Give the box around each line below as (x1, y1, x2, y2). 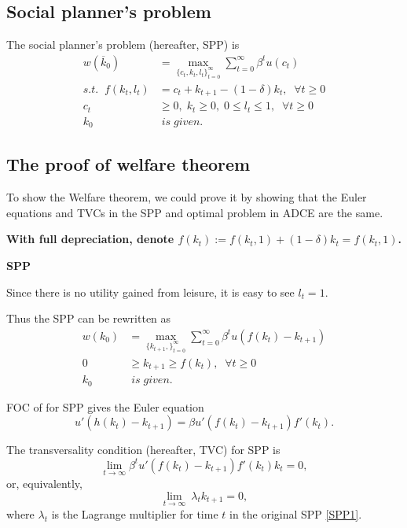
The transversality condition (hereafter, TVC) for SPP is (6, 441, 280, 458)
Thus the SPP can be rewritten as (6, 310, 171, 327)
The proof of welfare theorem (6, 152, 251, 176)
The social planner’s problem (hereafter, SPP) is (6, 36, 240, 53)
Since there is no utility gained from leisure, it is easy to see (6, 283, 295, 300)
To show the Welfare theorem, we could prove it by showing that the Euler (6, 189, 367, 205)
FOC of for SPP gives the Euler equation (6, 398, 204, 415)
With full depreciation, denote (6, 231, 174, 247)
